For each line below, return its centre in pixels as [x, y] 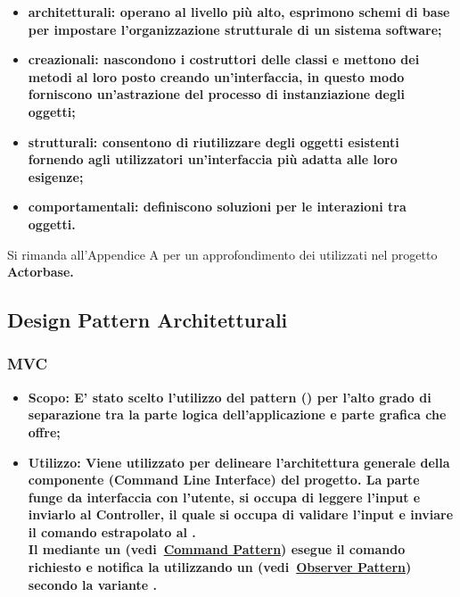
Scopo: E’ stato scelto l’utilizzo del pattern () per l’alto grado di [230, 397]
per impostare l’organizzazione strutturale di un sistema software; [235, 29]
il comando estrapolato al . [112, 531]
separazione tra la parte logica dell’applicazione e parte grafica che [237, 415]
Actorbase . [41, 272]
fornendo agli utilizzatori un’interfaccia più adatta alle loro [213, 159]
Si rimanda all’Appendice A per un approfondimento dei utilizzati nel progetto [222, 254]
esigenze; [56, 176]
